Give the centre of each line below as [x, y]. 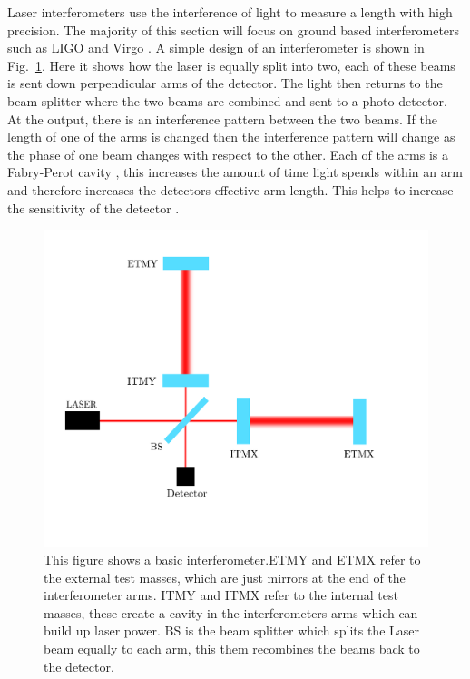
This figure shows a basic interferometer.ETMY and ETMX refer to [232, 560]
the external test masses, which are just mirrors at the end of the [225, 577]
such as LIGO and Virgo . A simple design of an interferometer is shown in [216, 48]
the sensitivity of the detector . [93, 207]
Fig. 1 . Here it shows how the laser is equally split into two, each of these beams [231, 65]
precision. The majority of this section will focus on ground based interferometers [234, 30]
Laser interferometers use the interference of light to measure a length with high [230, 12]
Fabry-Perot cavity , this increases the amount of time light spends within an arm [235, 172]
